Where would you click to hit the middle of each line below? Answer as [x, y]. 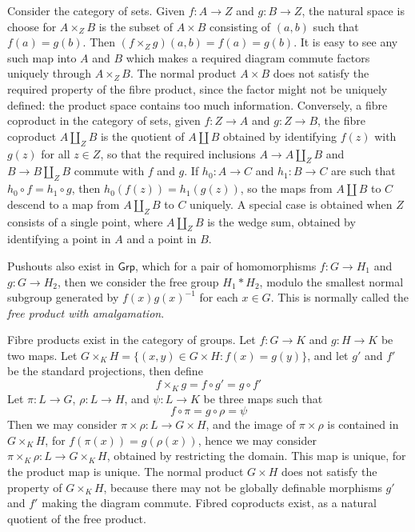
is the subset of [136, 26]
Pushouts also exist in [61, 265]
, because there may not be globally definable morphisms [243, 487]
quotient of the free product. [77, 518]
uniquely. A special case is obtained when [291, 204]
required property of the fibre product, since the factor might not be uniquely [198, 88]
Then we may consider [62, 424]
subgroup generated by [63, 297]
